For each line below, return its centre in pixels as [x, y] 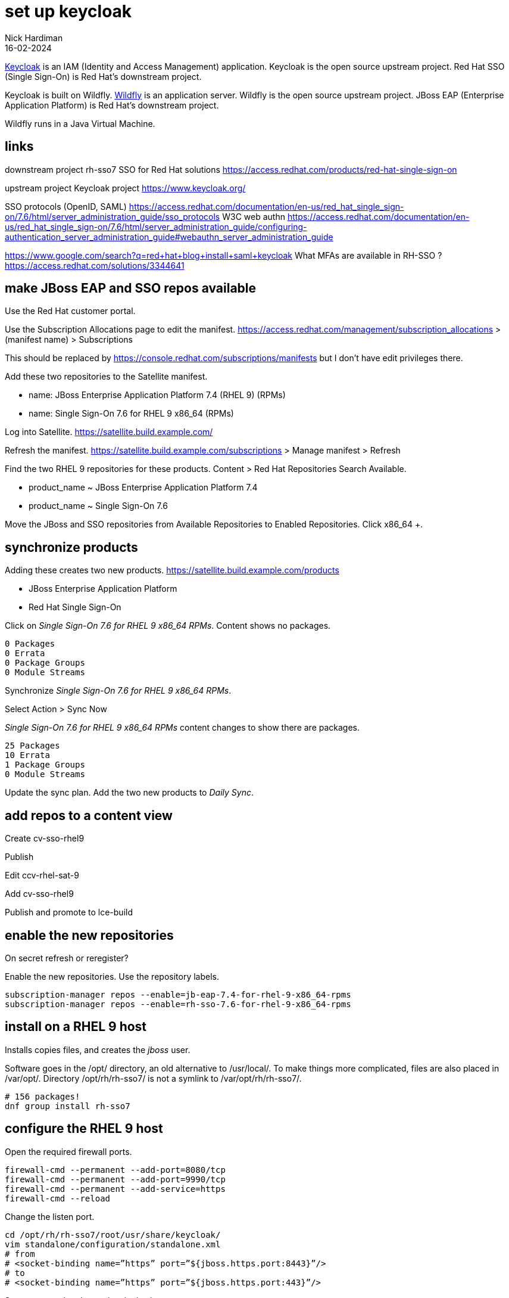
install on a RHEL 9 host [76, 1027]
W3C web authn [254, 216]
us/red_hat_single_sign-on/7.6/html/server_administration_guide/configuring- [156, 226]
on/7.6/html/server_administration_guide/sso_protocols [113, 216]
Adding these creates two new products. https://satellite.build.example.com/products [172, 570]
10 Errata [27, 755]
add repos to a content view [89, 815]
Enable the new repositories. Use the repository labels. [112, 976]
